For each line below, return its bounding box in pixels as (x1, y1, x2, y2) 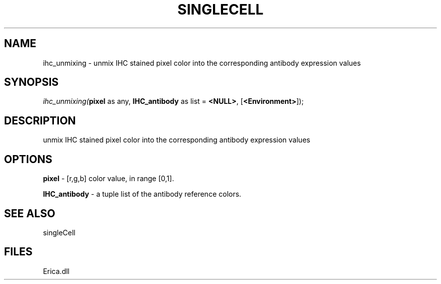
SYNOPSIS (4, 76, 59, 89)
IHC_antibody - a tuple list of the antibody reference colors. (43, 190, 242, 199)
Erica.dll (43, 266, 69, 275)
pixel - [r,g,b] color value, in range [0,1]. (43, 174, 174, 183)
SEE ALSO (4, 207, 55, 220)
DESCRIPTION (4, 114, 76, 127)
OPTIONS (4, 153, 52, 166)
